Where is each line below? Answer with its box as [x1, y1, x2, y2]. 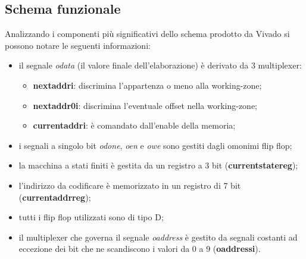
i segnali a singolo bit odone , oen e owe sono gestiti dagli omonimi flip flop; [18, 139, 292, 151]
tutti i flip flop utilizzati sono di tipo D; [18, 211, 164, 223]
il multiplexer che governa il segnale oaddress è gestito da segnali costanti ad [18, 230, 298, 243]
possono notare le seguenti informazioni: [5, 39, 151, 51]
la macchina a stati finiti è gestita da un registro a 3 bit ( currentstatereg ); [18, 159, 298, 171]
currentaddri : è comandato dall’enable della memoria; [33, 119, 236, 132]
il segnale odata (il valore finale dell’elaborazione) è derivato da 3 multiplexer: [18, 59, 302, 71]
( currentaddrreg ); [18, 191, 91, 203]
